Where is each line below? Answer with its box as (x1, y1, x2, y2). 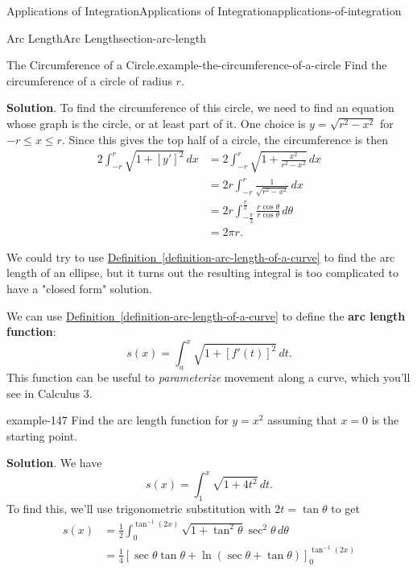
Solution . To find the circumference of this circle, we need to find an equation (6, 99, 394, 116)
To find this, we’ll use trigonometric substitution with (6, 500, 271, 517)
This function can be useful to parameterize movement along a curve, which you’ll (6, 368, 411, 385)
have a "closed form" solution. (6, 279, 152, 296)
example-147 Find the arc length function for (6, 412, 229, 428)
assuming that (267, 412, 337, 428)
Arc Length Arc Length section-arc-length (6, 29, 206, 46)
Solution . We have (6, 454, 102, 471)
